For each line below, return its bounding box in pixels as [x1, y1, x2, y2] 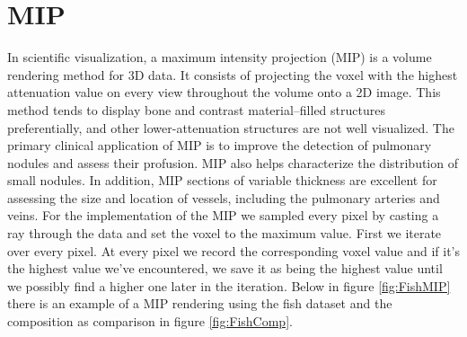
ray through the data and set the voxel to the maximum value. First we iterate [7, 224, 442, 243]
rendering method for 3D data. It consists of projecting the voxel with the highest [7, 65, 458, 84]
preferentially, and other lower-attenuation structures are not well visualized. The [7, 118, 454, 137]
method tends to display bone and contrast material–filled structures [7, 100, 385, 119]
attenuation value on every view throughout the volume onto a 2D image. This [7, 83, 441, 102]
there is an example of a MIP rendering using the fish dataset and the [7, 294, 392, 313]
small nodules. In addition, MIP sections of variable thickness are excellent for [7, 171, 437, 190]
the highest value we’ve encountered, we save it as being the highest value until [7, 259, 443, 278]
